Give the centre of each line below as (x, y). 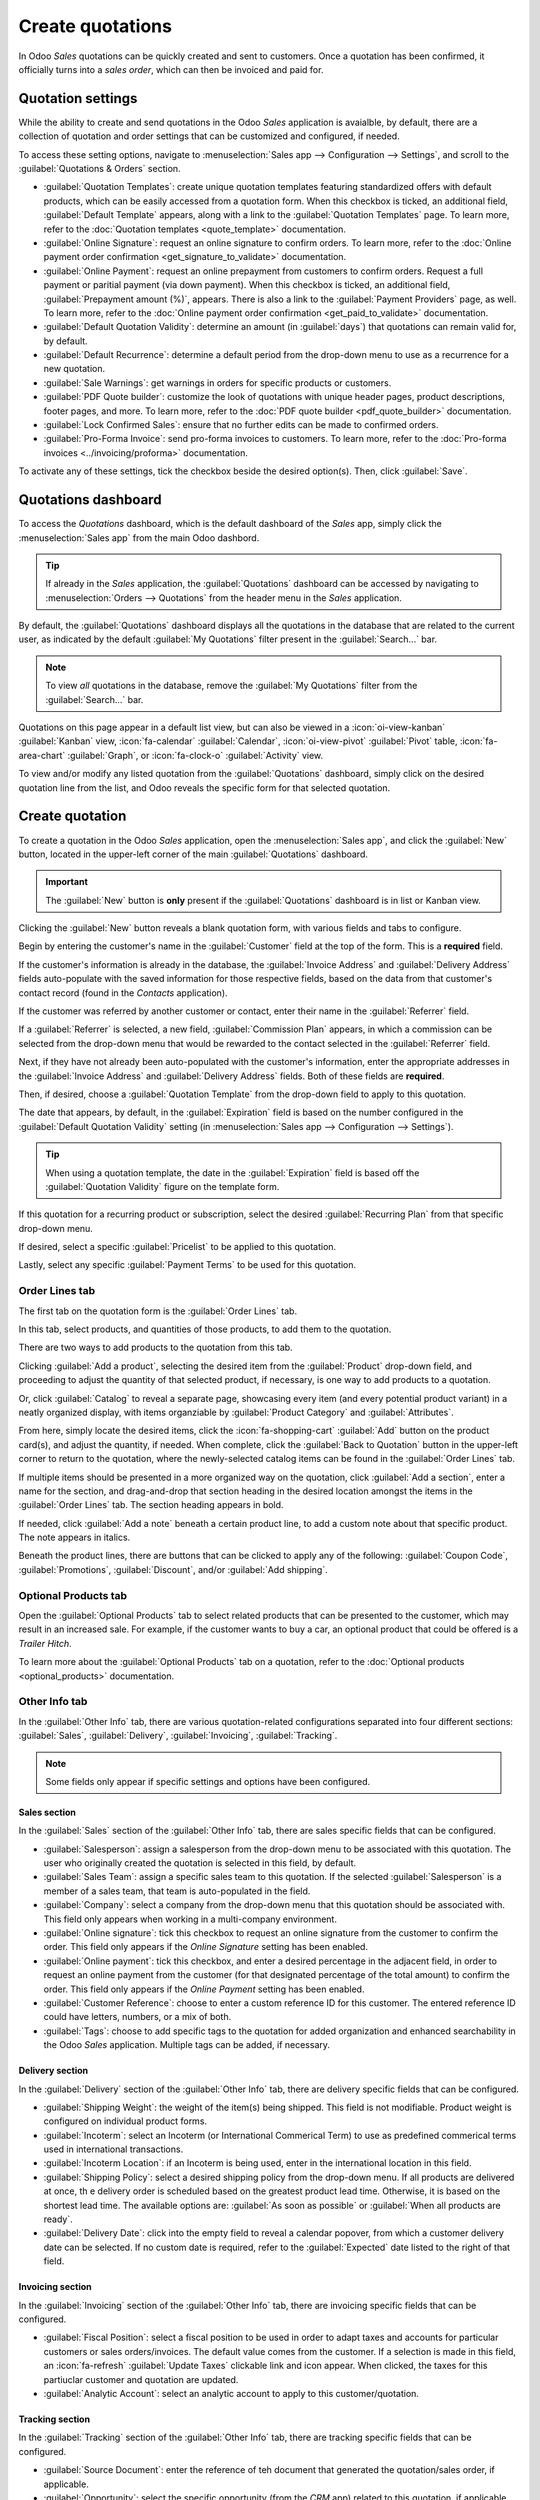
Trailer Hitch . (45, 1643)
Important (67, 882)
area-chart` (42, 755)
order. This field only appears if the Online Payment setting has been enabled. (204, 1989)
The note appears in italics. (74, 1537)
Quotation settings (78, 98)
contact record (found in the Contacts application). (123, 992)
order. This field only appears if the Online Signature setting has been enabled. (206, 1947)
